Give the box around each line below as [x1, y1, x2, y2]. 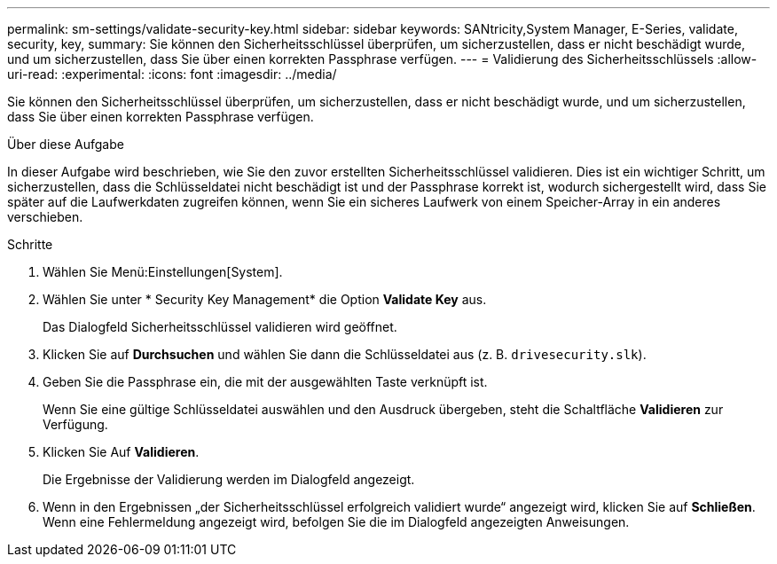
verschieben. [7, 209, 83, 224]
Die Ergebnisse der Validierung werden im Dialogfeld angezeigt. [43, 472, 415, 487]
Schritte [7, 237, 53, 252]
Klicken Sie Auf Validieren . [43, 444, 200, 459]
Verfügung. [43, 417, 108, 432]
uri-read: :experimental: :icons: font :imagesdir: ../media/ [7, 67, 337, 82]
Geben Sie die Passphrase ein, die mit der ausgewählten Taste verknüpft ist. [43, 374, 488, 389]
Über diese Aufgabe [7, 137, 124, 152]
